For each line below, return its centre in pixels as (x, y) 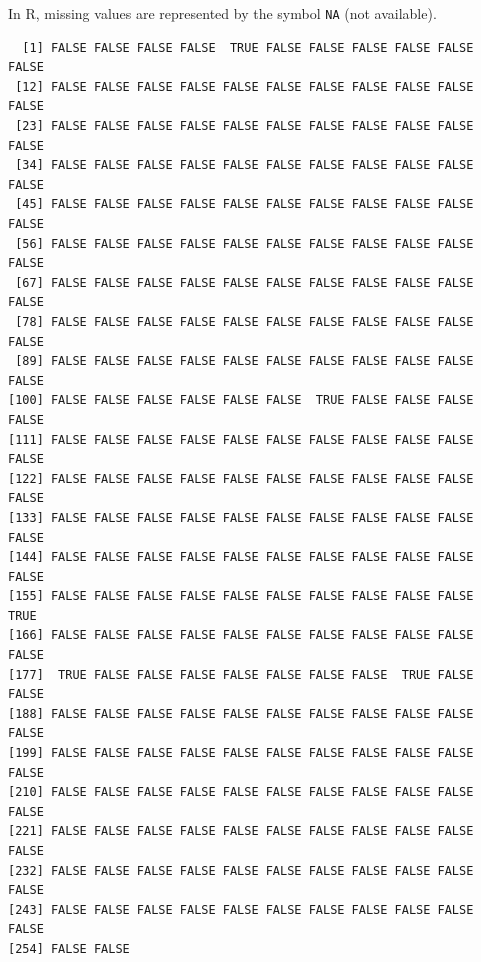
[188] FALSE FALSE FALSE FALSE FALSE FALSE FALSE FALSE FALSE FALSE (241, 713)
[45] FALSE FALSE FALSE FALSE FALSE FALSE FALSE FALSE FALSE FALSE (244, 204)
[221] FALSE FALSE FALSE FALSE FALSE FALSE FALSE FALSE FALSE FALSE (241, 831)
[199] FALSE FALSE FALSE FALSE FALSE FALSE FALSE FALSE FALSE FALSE (241, 753)
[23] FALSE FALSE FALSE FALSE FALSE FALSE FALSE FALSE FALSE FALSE (244, 126)
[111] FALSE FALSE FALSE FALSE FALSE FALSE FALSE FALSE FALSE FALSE (241, 439)
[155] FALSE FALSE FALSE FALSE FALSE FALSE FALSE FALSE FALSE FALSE (241, 596)
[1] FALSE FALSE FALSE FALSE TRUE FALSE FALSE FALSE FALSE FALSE (248, 47)
